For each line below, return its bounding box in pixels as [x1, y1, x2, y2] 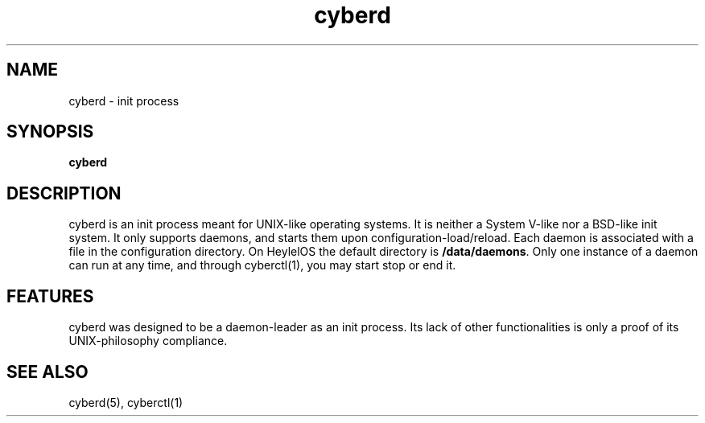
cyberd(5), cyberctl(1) [68, 395, 183, 409]
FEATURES [6, 285, 94, 306]
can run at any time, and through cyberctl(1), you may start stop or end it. [68, 258, 456, 273]
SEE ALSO [6, 361, 89, 382]
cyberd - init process [68, 93, 179, 108]
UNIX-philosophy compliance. [68, 334, 228, 348]
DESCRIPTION [6, 183, 122, 203]
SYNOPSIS [6, 121, 94, 142]
